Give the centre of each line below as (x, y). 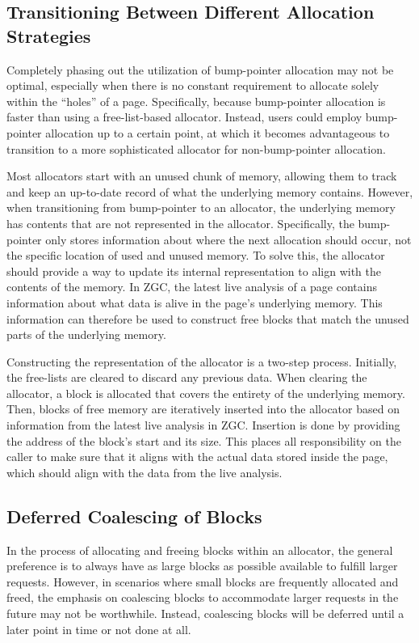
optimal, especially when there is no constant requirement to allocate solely (193, 85)
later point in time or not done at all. (99, 629)
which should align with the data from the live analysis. (145, 472)
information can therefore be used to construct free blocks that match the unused (208, 318)
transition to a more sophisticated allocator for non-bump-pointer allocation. (196, 148)
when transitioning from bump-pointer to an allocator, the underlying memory (201, 207)
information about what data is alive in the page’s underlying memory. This (195, 302)
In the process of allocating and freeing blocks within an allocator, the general (200, 550)
